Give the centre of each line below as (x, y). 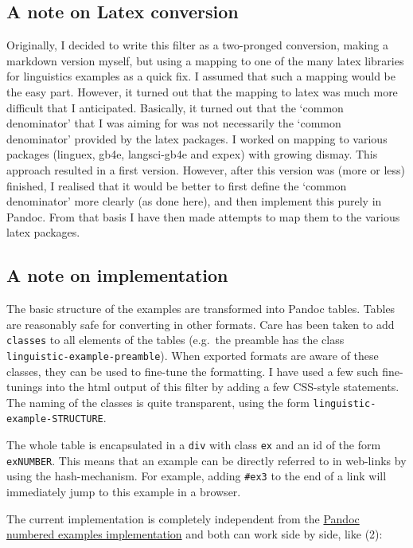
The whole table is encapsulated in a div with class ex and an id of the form (194, 445)
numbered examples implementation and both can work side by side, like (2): (195, 534)
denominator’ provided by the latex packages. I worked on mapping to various (197, 138)
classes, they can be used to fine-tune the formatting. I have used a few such (193, 371)
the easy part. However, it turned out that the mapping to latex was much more (202, 91)
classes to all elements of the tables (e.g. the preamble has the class (175, 340)
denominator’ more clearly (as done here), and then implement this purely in (194, 201)
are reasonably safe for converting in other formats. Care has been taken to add (201, 324)
